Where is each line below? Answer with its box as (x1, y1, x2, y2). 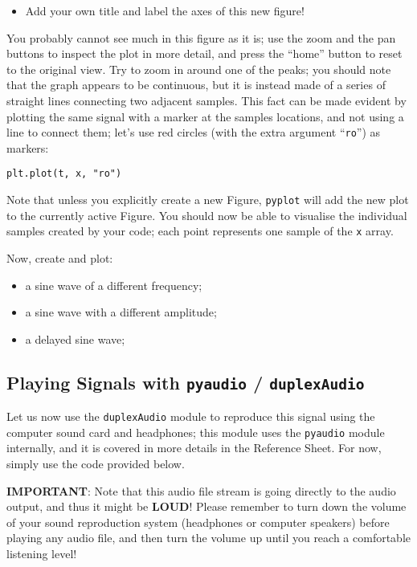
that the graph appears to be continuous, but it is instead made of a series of (6, 76, 386, 93)
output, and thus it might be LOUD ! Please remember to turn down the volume (6, 498, 407, 515)
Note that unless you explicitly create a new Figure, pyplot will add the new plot (6, 191, 409, 208)
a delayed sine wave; (25, 330, 125, 347)
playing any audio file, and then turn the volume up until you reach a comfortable (6, 529, 411, 546)
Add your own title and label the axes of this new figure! (25, 2, 305, 18)
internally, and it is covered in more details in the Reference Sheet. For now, (6, 439, 382, 456)
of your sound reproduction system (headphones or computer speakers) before (6, 513, 390, 530)
